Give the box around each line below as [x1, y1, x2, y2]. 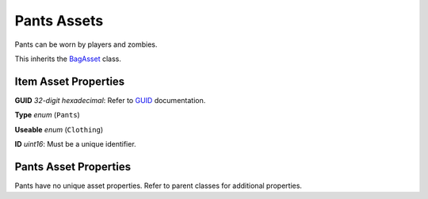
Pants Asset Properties [14, 159, 131, 174]
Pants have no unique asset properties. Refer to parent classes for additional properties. [14, 181, 303, 190]
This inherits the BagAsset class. [14, 54, 122, 63]
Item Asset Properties [14, 75, 125, 88]
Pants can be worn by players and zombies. [14, 40, 158, 49]
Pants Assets [14, 12, 104, 29]
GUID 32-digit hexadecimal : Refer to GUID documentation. [14, 95, 206, 105]
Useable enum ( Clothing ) [14, 124, 104, 134]
